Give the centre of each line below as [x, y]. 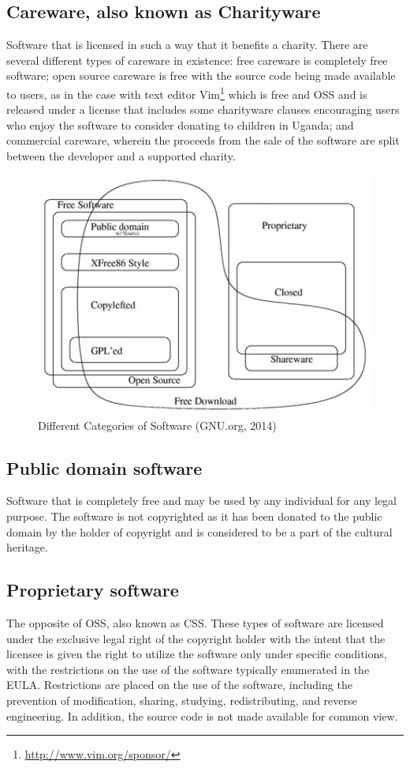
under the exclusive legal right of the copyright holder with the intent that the [196, 638]
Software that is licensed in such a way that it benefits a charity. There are [187, 45]
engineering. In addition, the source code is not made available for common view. [202, 715]
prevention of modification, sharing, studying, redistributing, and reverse [182, 700]
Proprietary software [93, 590]
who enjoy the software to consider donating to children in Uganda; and [180, 124]
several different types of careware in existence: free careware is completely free [197, 60]
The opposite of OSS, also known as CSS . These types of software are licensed [195, 623]
